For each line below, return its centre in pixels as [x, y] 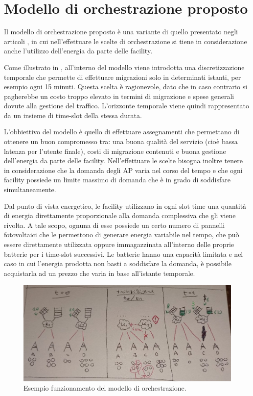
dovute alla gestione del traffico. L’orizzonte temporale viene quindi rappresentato [127, 106]
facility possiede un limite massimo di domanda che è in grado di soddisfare [117, 180]
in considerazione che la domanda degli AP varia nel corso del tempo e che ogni [123, 170]
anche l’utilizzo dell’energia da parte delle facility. [78, 51]
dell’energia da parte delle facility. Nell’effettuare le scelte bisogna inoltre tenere [123, 161]
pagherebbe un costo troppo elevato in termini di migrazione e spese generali [119, 96]
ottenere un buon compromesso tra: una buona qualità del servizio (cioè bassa [121, 141]
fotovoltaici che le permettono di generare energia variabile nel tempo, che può [122, 235]
